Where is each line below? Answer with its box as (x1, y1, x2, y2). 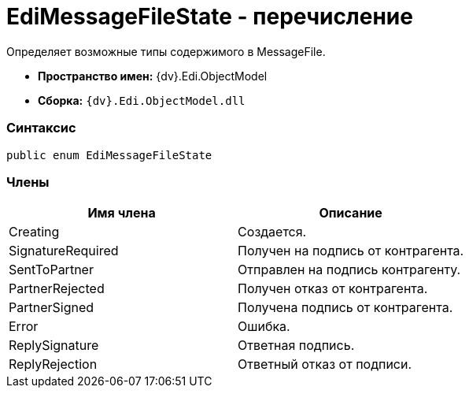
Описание (319, 205, 382, 221)
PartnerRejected (9, 281, 105, 297)
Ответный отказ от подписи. (238, 356, 412, 373)
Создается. (238, 224, 307, 240)
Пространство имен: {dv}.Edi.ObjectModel (38, 69, 268, 83)
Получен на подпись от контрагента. (238, 243, 464, 259)
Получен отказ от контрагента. (238, 281, 428, 297)
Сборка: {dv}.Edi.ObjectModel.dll (38, 93, 246, 107)
